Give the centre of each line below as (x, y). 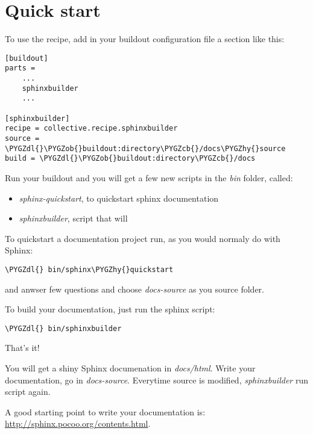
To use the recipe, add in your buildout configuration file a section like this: (145, 39)
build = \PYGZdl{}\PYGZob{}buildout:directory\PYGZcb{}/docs (130, 159)
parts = (20, 68)
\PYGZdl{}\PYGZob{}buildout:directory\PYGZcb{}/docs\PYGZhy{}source (145, 148)
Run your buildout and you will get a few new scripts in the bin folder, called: (149, 177)
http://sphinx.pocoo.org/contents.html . (78, 423)
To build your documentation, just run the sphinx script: (110, 309)
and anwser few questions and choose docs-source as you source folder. (134, 289)
